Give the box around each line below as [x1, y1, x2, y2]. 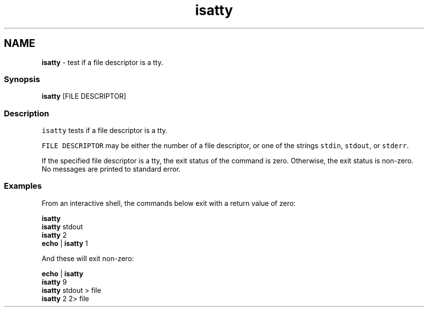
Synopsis [4, 74, 40, 84]
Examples [4, 181, 42, 191]
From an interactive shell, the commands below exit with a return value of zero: [42, 199, 296, 207]
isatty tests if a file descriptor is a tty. [42, 126, 168, 135]
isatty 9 [42, 277, 67, 286]
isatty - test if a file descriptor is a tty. [42, 58, 163, 67]
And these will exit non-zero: [42, 254, 134, 263]
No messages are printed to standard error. [42, 165, 181, 174]
